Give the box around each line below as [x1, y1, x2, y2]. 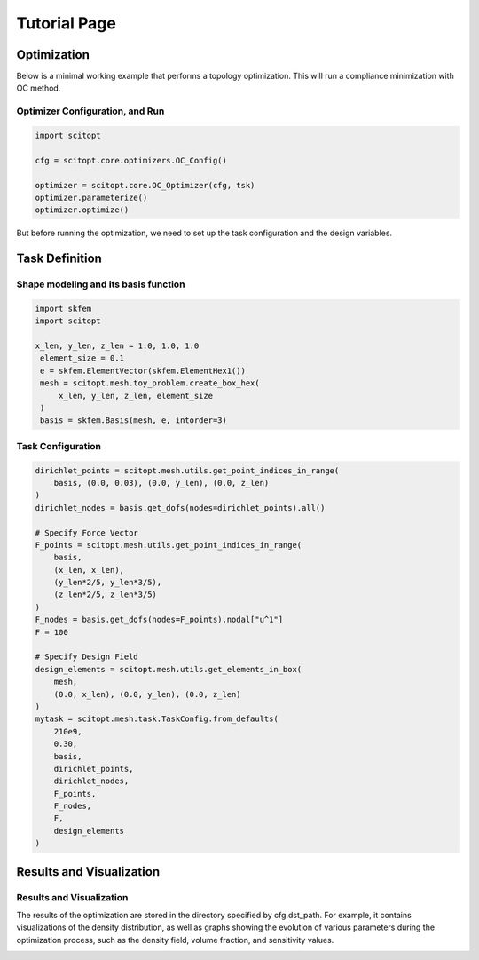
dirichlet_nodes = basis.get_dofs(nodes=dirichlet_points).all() [35, 503, 326, 512]
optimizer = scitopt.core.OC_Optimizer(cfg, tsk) [35, 180, 255, 190]
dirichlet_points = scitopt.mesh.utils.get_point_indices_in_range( [35, 465, 340, 475]
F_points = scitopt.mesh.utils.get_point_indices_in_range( [35, 540, 302, 550]
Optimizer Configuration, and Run [16, 105, 165, 117]
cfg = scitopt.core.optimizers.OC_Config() [35, 155, 228, 165]
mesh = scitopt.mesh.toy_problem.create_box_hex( [40, 378, 261, 388]
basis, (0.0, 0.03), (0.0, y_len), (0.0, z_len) [53, 478, 270, 488]
